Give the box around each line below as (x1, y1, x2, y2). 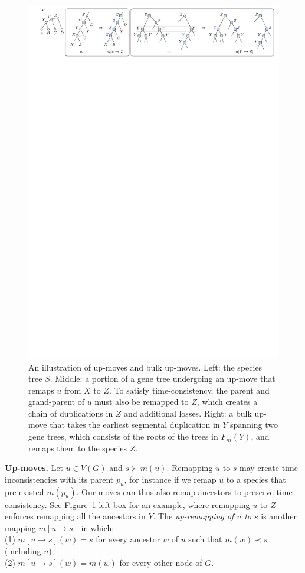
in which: (81, 521, 114, 533)
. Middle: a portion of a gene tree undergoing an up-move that (50, 372, 276, 385)
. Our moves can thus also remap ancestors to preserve (76, 485, 274, 497)
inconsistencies (5, 473, 57, 485)
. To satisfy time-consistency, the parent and (109, 384, 270, 396)
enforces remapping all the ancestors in (5, 510, 146, 522)
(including (5, 545, 41, 557)
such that (188, 533, 222, 545)
